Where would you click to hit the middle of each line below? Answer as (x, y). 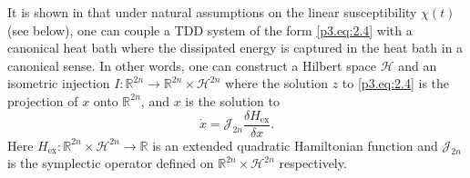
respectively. (313, 163)
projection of (43, 100)
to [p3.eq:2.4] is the (396, 83)
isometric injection (59, 83)
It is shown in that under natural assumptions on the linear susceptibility (212, 12)
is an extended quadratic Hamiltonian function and (295, 145)
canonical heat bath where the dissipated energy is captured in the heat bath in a (235, 48)
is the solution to (232, 100)
